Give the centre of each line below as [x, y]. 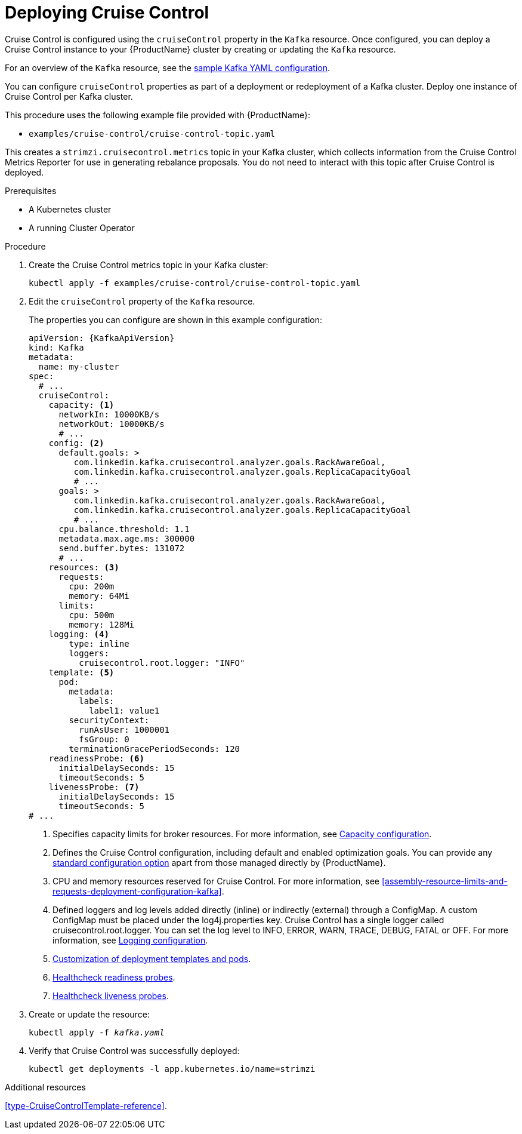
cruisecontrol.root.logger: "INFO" [162, 663]
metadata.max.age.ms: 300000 [127, 538]
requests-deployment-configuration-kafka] [137, 891]
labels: [97, 701]
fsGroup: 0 [104, 739]
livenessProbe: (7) [94, 787]
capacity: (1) [81, 405]
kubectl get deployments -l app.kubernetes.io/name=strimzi [172, 1069]
